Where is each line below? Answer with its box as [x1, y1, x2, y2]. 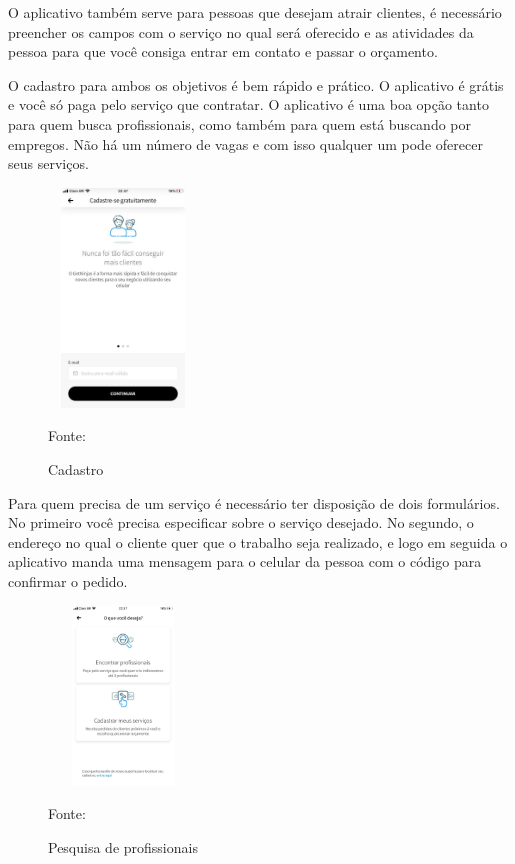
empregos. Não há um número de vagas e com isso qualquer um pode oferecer [8, 133, 483, 154]
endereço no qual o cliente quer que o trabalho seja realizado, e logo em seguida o [8, 531, 508, 552]
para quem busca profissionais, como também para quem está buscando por [8, 113, 471, 134]
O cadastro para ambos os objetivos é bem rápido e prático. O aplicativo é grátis [8, 74, 504, 95]
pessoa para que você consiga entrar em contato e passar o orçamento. [8, 41, 438, 62]
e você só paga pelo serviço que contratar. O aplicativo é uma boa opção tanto [8, 94, 489, 115]
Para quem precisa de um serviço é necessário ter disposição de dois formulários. [8, 492, 500, 513]
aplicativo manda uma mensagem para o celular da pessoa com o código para [8, 551, 482, 572]
